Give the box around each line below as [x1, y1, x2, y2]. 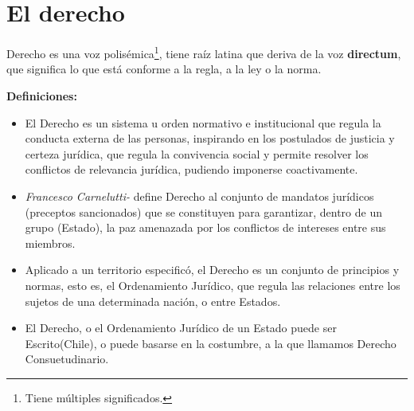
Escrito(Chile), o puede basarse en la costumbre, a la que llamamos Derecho [25, 335, 396, 351]
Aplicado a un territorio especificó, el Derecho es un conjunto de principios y [25, 261, 400, 278]
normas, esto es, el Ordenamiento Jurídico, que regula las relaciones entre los [25, 276, 400, 293]
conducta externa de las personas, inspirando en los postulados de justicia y [25, 130, 395, 147]
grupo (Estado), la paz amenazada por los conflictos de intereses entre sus [25, 219, 386, 236]
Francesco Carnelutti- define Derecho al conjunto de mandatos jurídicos [25, 187, 374, 204]
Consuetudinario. [25, 350, 109, 367]
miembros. [25, 234, 76, 251]
